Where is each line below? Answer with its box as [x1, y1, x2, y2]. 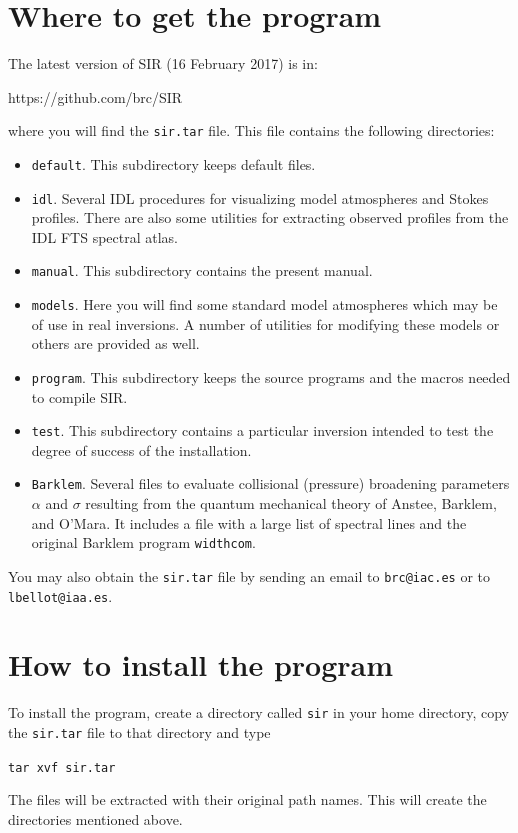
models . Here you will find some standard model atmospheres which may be [31, 294, 498, 315]
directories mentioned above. [8, 808, 183, 829]
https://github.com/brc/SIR [8, 86, 183, 107]
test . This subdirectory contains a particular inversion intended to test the [31, 420, 494, 441]
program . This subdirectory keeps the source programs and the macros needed [31, 366, 511, 387]
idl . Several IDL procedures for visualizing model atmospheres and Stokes [31, 187, 489, 208]
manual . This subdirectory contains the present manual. [31, 260, 373, 281]
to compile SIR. [31, 386, 128, 407]
